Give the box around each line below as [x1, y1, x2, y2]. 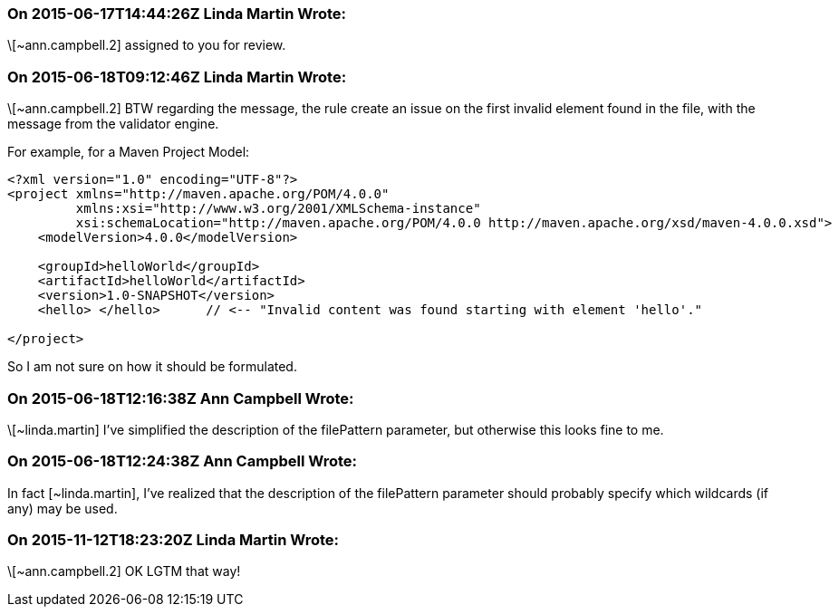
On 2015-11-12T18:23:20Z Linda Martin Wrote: [7, 531, 339, 549]
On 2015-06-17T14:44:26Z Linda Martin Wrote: [7, 5, 347, 23]
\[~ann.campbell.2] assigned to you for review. [7, 37, 286, 53]
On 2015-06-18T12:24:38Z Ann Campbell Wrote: [7, 452, 358, 471]
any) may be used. [7, 500, 118, 516]
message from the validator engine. [7, 116, 219, 132]
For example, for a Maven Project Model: [7, 144, 250, 160]
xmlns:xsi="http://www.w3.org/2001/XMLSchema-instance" [75, 201, 481, 216]
